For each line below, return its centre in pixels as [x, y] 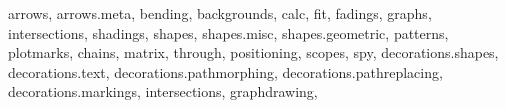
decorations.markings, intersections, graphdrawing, [163, 91]
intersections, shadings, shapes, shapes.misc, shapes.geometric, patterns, [228, 32]
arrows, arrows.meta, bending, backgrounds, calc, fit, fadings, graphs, [220, 13]
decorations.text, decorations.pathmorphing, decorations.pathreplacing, [225, 71]
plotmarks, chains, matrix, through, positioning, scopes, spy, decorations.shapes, [253, 52]
